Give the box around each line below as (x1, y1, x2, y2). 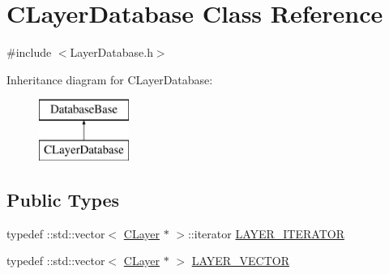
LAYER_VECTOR (191, 252, 290, 269)
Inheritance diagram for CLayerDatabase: (6, 71, 213, 88)
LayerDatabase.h (70, 44, 153, 61)
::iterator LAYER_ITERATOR (187, 225, 344, 242)
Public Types (6, 186, 120, 212)
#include (6, 44, 52, 61)
